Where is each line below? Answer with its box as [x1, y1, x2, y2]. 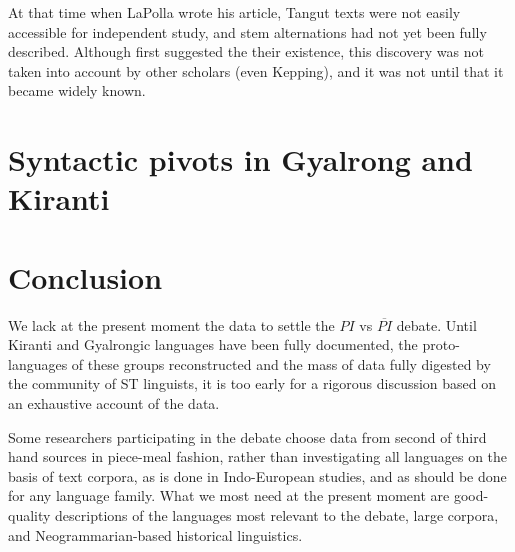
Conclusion [8, 256, 163, 297]
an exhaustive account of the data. [8, 393, 220, 414]
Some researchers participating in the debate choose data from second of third [8, 426, 487, 447]
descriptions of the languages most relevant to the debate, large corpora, [55, 505, 499, 525]
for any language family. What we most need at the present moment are [8, 485, 450, 506]
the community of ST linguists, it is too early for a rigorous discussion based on [8, 373, 497, 394]
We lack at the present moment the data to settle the [8, 314, 335, 335]
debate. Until [396, 314, 477, 335]
